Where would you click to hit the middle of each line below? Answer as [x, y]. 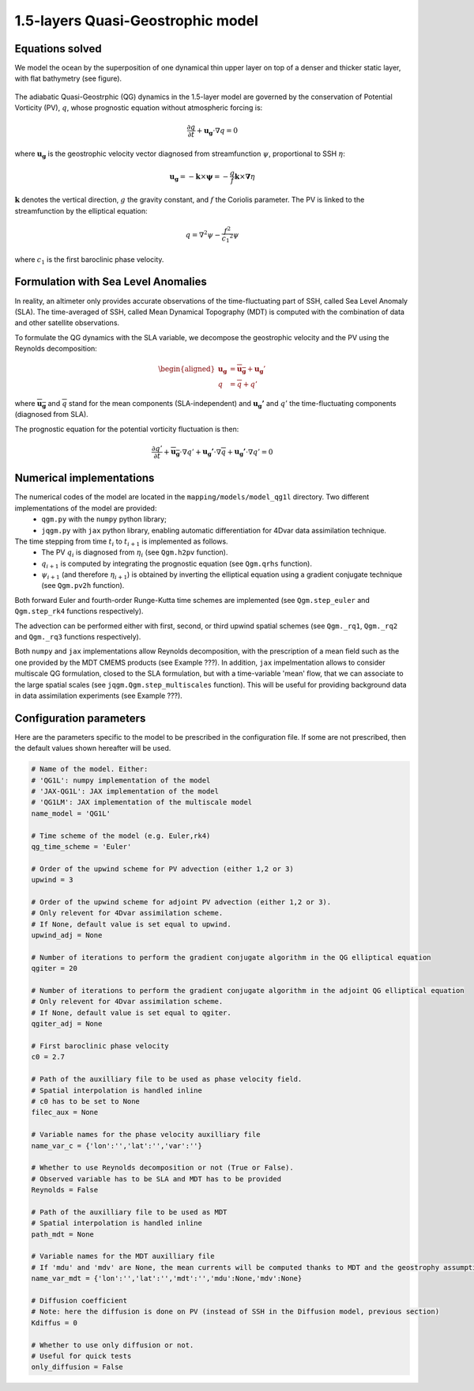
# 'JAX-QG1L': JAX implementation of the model [125, 792]
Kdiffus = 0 [55, 1323]
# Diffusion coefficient [79, 1300]
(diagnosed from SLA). [51, 415]
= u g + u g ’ [248, 370]
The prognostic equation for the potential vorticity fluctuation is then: [127, 429]
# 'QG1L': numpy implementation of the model [121, 780]
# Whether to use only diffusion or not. [113, 1345]
